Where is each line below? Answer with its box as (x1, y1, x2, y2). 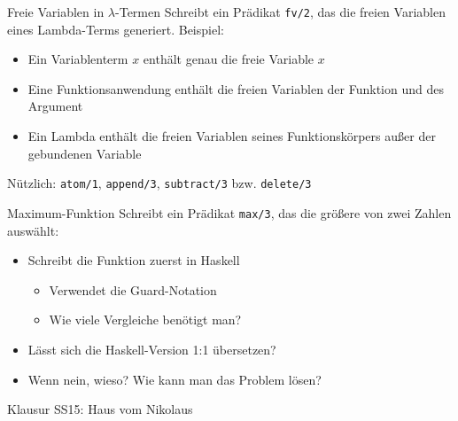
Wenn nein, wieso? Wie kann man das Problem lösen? (27, 370, 322, 388)
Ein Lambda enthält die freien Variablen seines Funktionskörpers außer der (27, 127, 436, 145)
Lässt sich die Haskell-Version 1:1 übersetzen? (27, 339, 276, 358)
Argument (27, 97, 83, 115)
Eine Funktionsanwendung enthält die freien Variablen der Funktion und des (27, 79, 444, 97)
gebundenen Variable (27, 144, 142, 162)
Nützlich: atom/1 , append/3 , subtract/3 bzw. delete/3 (7, 174, 312, 192)
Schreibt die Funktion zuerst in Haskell (27, 251, 240, 269)
